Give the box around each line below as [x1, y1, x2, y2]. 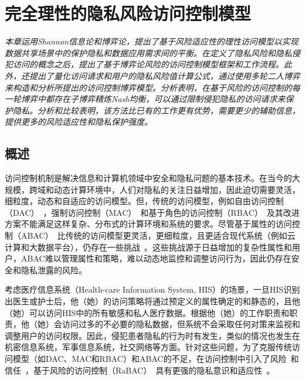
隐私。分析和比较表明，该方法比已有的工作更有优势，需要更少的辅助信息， [12, 104, 300, 116]
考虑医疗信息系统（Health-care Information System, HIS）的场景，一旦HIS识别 [5, 283, 300, 296]
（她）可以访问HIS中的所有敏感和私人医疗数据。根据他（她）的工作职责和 [5, 306, 290, 318]
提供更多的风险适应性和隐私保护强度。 [5, 116, 152, 128]
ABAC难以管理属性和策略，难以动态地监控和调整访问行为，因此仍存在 [21, 252, 291, 264]
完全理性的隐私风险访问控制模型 [5, 1, 251, 25]
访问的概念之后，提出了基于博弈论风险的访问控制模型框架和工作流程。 [12, 58, 284, 70]
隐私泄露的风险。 [21, 263, 87, 276]
